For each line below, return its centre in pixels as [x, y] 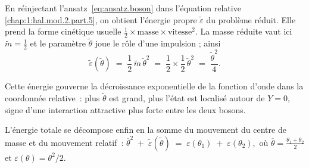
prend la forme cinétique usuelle [63, 31]
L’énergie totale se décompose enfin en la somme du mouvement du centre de [146, 130]
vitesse [180, 32]
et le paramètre [58, 43]
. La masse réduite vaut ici [244, 31]
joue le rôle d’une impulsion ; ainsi [158, 43]
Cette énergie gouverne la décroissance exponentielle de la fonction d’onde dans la [154, 86]
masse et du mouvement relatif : [64, 142]
